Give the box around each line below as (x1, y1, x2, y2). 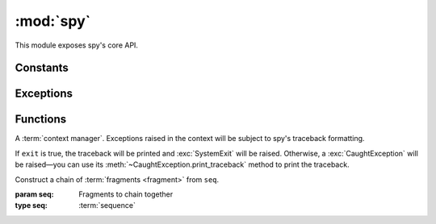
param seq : (15, 189, 54, 199)
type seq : (15, 201, 48, 210)
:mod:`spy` (15, 12, 91, 30)
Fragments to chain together (78, 189, 174, 199)
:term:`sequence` (78, 201, 136, 210)
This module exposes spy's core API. (15, 40, 139, 50)
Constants (15, 61, 69, 75)
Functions (15, 113, 67, 127)
